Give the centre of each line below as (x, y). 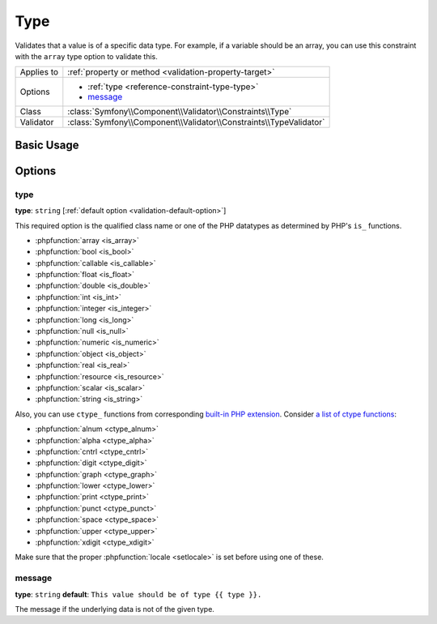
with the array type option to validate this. (86, 56)
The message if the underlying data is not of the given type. (115, 609)
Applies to (39, 72)
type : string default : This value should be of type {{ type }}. (138, 594)
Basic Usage (47, 145)
